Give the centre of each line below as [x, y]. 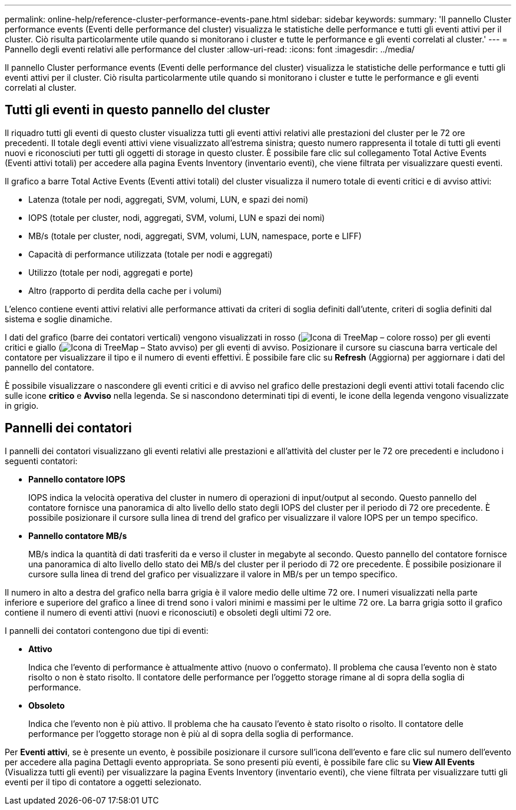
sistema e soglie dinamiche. [59, 319]
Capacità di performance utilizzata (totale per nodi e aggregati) [150, 254]
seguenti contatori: [41, 461]
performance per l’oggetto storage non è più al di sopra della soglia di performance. [191, 733]
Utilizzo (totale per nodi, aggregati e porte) [111, 272]
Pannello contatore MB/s [78, 535]
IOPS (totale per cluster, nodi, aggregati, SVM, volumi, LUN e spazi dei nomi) [177, 217]
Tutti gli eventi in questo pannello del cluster [138, 110]
